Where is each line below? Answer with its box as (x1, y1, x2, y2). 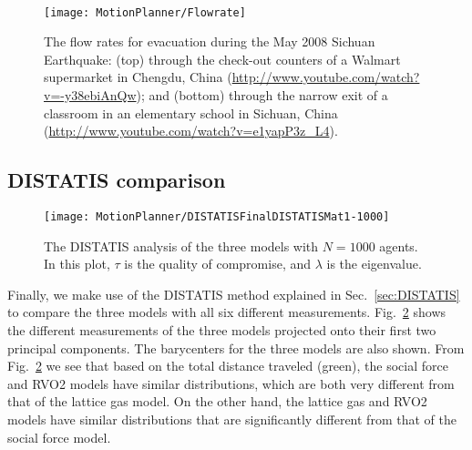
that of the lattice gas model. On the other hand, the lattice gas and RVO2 (7, 392, 427, 411)
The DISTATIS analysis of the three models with (44, 236, 319, 255)
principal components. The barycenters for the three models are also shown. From (7, 338, 465, 357)
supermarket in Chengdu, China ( (44, 67, 232, 87)
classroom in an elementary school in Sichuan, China (44, 103, 338, 122)
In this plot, (44, 254, 110, 273)
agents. (379, 236, 418, 255)
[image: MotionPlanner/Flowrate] (44, 5, 246, 19)
